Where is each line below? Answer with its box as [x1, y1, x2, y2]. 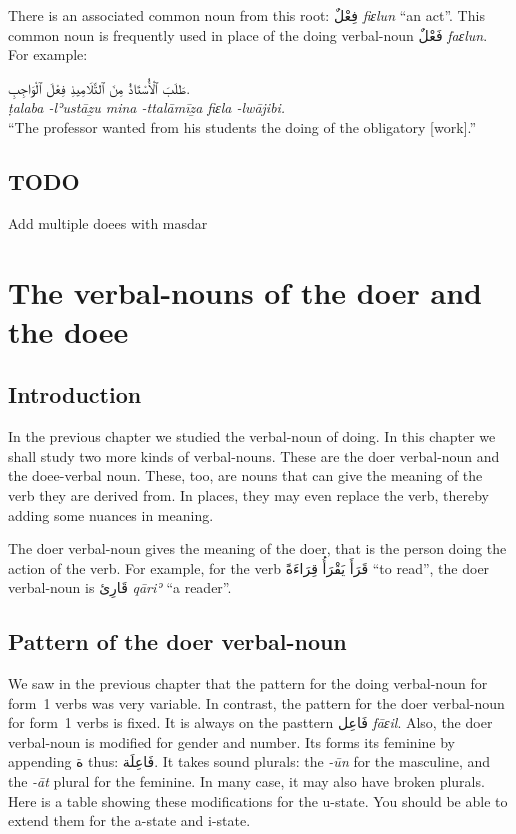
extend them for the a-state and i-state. [8, 810, 251, 831]
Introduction [8, 379, 142, 410]
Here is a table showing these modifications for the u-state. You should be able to [8, 790, 508, 811]
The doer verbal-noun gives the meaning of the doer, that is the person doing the [8, 538, 507, 559]
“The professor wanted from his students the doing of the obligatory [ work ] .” [8, 116, 477, 137]
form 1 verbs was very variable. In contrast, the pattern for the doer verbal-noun [8, 692, 505, 713]
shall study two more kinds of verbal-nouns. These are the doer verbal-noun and [8, 445, 500, 466]
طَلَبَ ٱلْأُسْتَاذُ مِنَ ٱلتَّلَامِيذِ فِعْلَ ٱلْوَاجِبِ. [8, 77, 191, 98]
